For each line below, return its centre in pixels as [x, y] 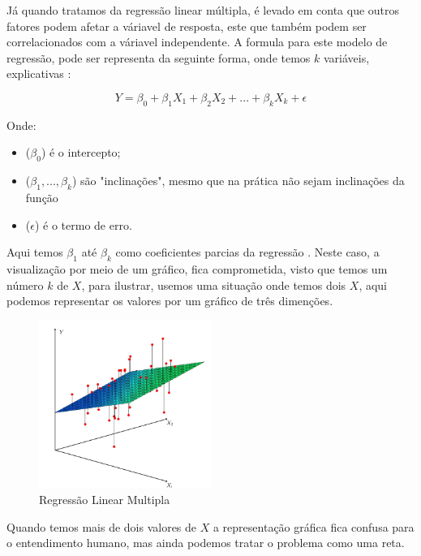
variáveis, [347, 57]
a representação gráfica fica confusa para [314, 526]
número [25, 284]
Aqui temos [35, 252]
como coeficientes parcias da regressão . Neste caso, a [247, 252]
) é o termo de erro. [83, 224]
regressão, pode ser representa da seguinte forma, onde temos [159, 57]
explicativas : [39, 73]
